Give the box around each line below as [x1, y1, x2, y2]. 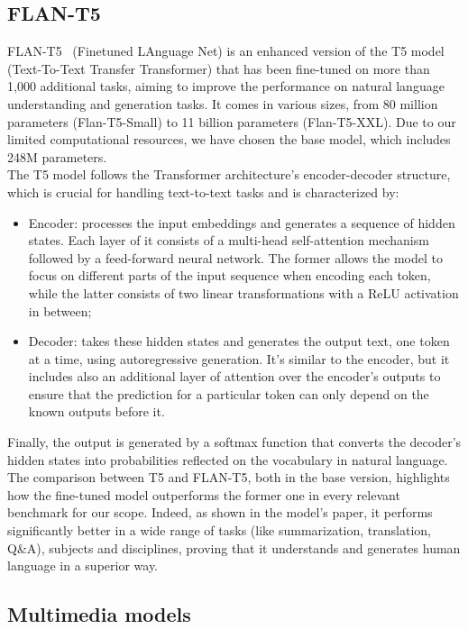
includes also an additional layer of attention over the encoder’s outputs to [28, 367, 441, 386]
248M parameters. [7, 147, 107, 166]
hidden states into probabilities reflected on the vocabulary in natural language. [7, 450, 448, 469]
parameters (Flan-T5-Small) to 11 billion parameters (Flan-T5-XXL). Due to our [7, 112, 456, 131]
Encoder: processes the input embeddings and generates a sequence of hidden [28, 213, 455, 232]
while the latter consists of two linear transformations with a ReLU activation [28, 283, 459, 302]
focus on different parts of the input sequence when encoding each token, [28, 266, 431, 285]
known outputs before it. [28, 402, 165, 421]
